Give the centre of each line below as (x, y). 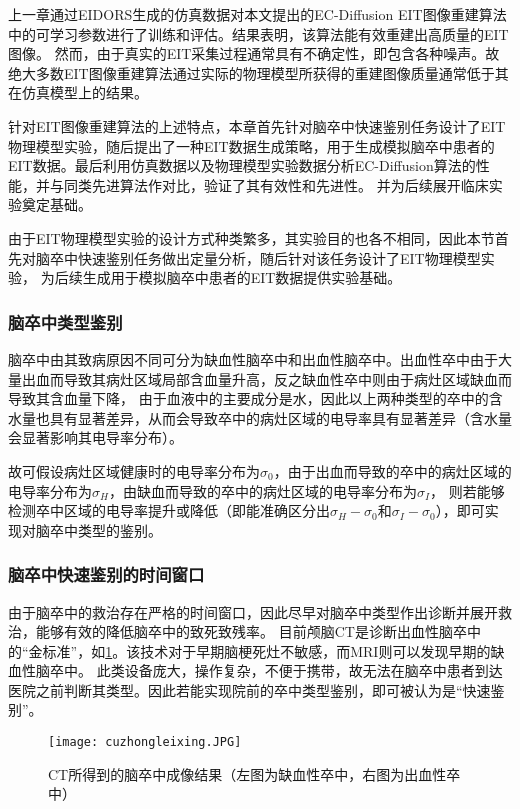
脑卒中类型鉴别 (65, 321)
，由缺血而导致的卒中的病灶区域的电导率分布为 (262, 490)
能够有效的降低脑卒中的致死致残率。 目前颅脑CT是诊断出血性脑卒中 (258, 631)
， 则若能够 (467, 490)
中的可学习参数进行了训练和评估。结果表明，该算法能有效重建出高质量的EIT (258, 33)
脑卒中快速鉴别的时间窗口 (106, 574)
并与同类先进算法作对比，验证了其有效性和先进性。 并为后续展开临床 (262, 184)
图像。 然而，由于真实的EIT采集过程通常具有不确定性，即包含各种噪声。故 (254, 53)
